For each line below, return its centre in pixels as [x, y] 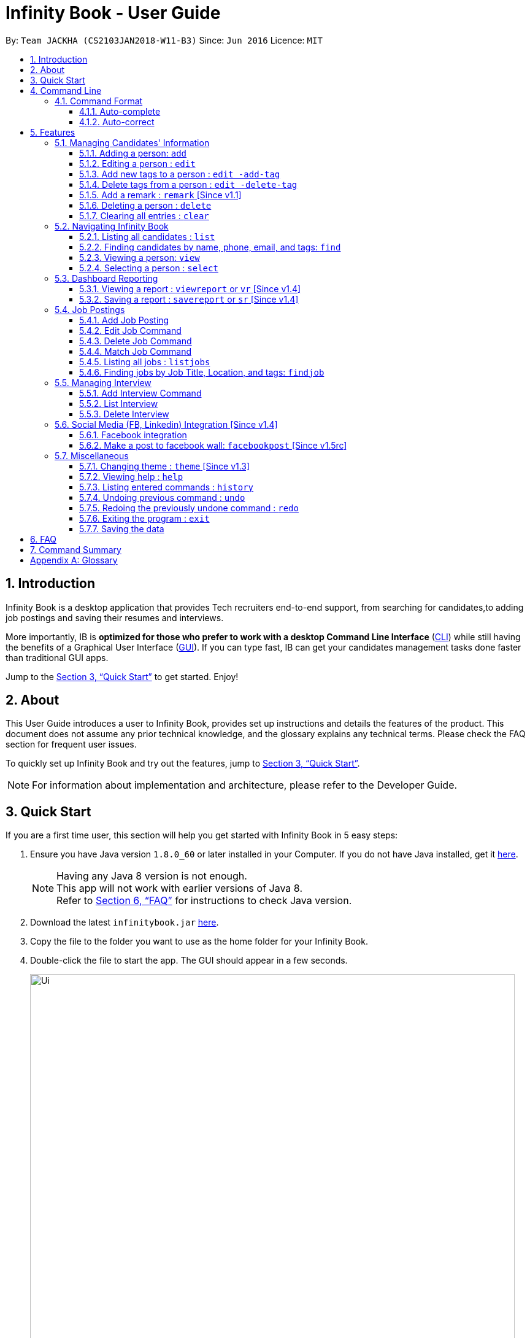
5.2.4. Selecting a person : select [149, 268]
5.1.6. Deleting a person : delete [145, 205]
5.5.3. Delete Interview [124, 414]
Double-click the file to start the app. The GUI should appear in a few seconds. [189, 961]
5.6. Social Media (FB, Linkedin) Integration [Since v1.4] [166, 424]
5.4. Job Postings [90, 309]
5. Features [53, 132]
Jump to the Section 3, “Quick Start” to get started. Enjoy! [122, 676]
